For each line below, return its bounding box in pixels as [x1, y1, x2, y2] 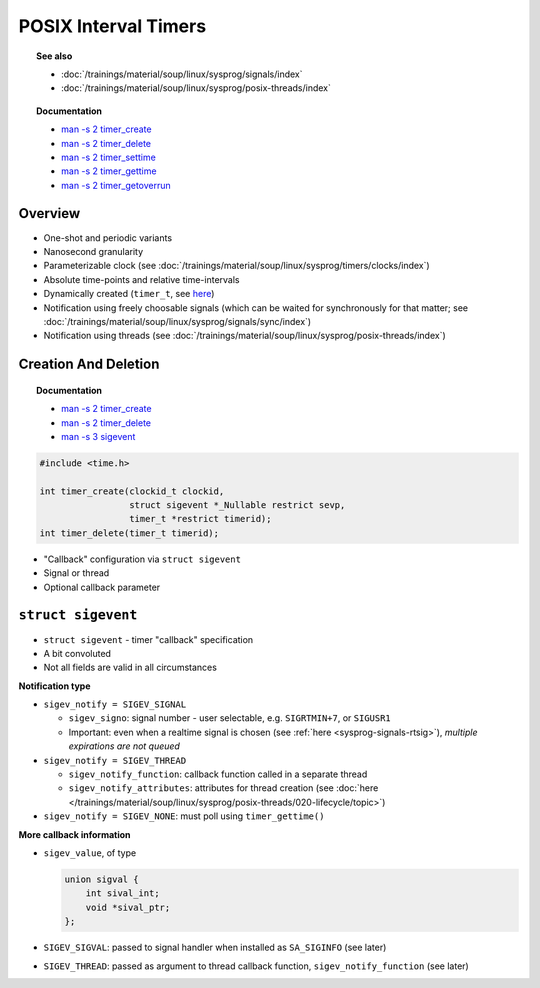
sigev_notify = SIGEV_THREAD [43, 755, 187, 766]
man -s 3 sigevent [61, 430, 136, 442]
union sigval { [64, 873, 139, 885]
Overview [18, 205, 81, 222]
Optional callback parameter [43, 581, 161, 593]
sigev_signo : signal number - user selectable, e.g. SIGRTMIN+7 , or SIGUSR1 [68, 712, 392, 724]
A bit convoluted [43, 647, 112, 659]
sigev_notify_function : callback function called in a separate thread [68, 768, 368, 780]
